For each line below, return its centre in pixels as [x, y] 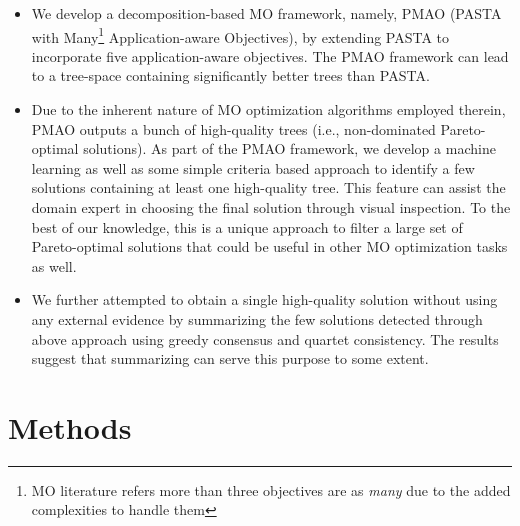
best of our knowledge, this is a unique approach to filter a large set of [247, 226]
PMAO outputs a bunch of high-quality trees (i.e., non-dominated [233, 128]
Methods [70, 426]
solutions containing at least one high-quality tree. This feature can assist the [268, 187]
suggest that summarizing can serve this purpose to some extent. [230, 358]
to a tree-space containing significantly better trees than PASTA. [230, 75]
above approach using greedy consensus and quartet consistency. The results [265, 338]
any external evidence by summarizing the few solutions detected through [257, 318]
